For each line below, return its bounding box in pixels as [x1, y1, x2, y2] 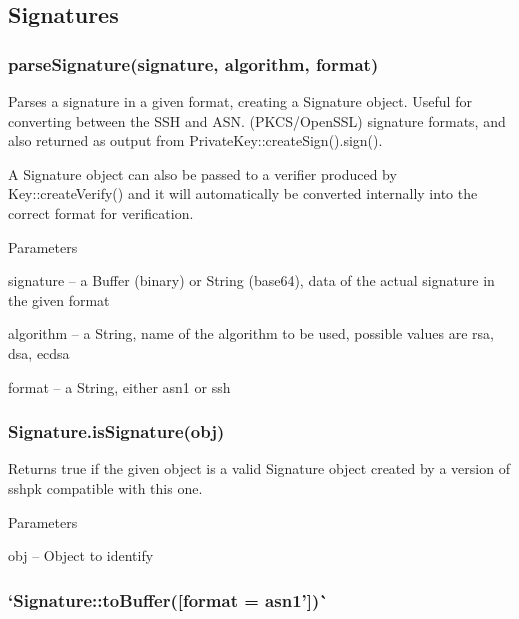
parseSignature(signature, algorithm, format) [8, 51, 379, 76]
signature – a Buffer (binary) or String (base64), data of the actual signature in [8, 270, 495, 291]
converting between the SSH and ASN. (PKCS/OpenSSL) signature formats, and [8, 110, 506, 131]
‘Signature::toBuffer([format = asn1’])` [8, 587, 329, 612]
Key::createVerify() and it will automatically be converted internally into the [8, 183, 478, 204]
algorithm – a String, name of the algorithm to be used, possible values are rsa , [8, 323, 494, 344]
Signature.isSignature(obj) [8, 419, 225, 444]
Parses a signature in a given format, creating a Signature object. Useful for [8, 91, 472, 111]
